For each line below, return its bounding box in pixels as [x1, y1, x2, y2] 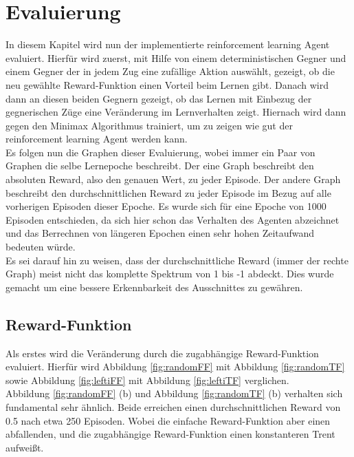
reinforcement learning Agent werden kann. [5, 131, 188, 146]
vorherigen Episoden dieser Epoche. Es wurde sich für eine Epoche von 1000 [5, 199, 327, 213]
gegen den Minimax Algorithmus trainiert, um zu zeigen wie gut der [5, 118, 293, 132]
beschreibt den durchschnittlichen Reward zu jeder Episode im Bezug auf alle [5, 185, 331, 200]
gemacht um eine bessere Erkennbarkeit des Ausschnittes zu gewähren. [5, 279, 303, 294]
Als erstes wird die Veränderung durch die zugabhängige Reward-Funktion [5, 346, 319, 360]
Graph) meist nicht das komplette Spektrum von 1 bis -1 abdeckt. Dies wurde [5, 266, 334, 281]
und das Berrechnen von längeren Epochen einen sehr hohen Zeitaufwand [5, 226, 315, 240]
